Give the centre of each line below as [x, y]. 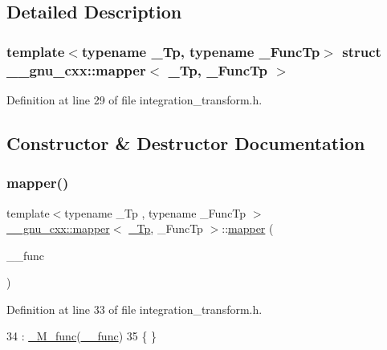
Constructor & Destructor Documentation [186, 142]
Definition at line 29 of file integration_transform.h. [134, 99]
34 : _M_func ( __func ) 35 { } [82, 336]
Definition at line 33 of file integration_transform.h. [134, 309]
